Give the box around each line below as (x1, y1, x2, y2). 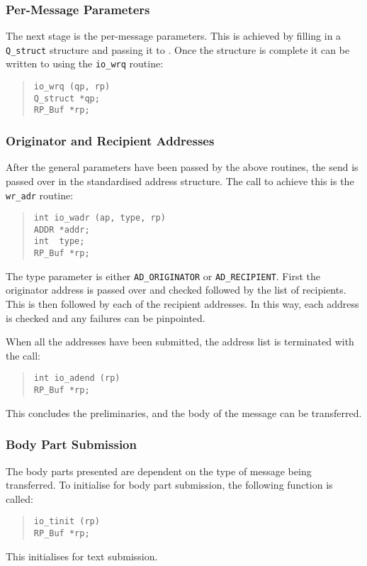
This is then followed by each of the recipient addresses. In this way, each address (6, 296, 359, 311)
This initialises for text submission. (6, 548, 158, 563)
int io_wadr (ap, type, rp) (33, 213, 166, 223)
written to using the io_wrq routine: (6, 56, 164, 71)
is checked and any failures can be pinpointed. (6, 310, 205, 325)
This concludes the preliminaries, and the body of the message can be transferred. (6, 405, 362, 420)
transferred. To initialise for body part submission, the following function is (6, 477, 333, 492)
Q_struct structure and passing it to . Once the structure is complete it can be (6, 42, 350, 57)
